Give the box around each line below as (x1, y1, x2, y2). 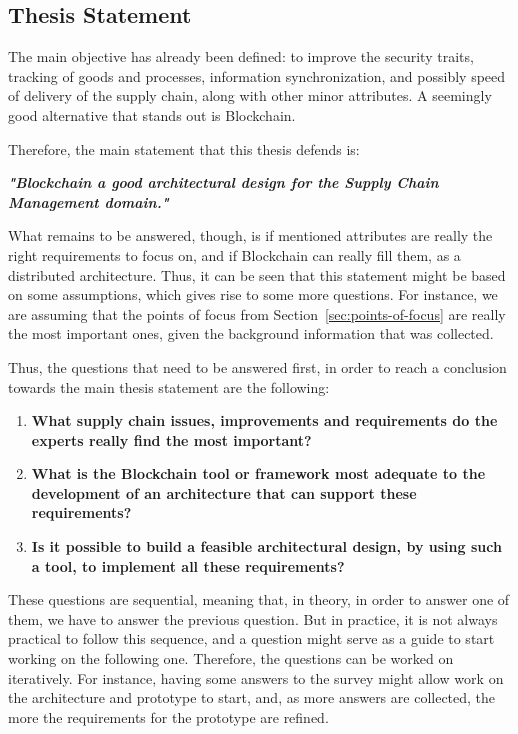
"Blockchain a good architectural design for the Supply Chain (8, 172, 439, 193)
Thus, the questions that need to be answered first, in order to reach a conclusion (8, 356, 507, 377)
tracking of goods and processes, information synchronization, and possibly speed (8, 65, 506, 86)
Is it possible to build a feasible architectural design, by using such (31, 536, 502, 557)
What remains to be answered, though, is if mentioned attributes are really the (8, 225, 493, 246)
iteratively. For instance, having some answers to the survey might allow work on (8, 667, 504, 688)
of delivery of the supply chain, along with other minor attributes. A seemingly (8, 85, 492, 106)
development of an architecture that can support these (31, 482, 417, 503)
